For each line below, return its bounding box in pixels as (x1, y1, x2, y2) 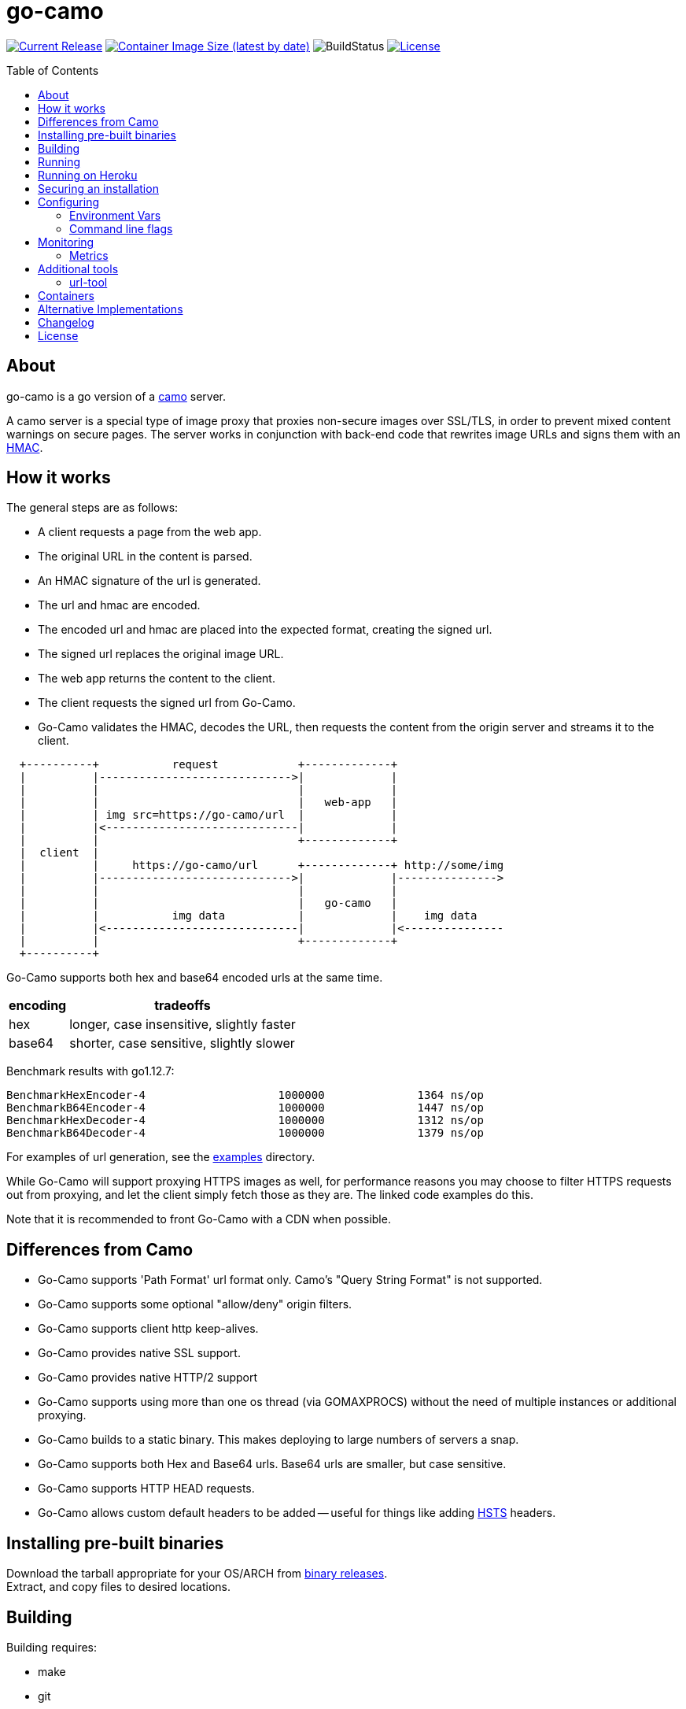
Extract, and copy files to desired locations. (6, 1580, 231, 1594)
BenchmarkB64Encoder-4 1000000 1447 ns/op (6, 1101, 484, 1115)
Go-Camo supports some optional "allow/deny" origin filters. (38, 1297, 352, 1311)
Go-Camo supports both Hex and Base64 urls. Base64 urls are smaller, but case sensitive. (38, 1457, 507, 1471)
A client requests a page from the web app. (38, 525, 262, 539)
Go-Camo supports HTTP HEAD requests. (38, 1482, 255, 1496)
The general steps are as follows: (6, 501, 179, 515)
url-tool (69, 275, 108, 289)
